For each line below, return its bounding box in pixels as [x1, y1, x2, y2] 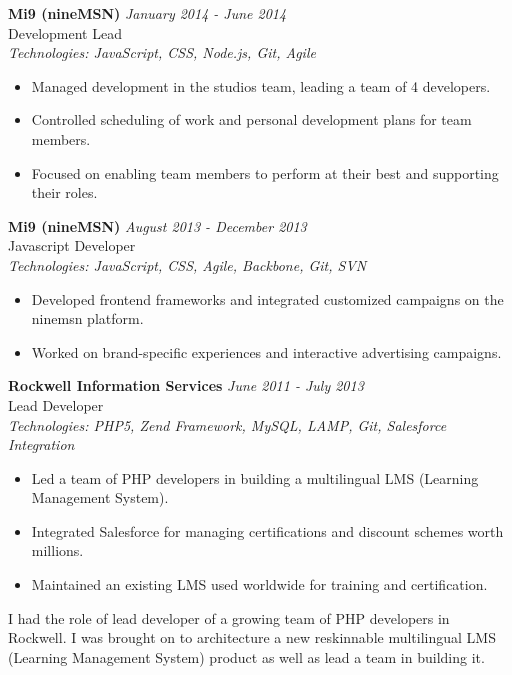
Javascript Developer [8, 235, 136, 256]
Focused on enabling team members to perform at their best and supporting [31, 162, 499, 183]
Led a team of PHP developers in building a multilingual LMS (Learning [31, 467, 479, 488]
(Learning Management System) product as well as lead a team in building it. [8, 646, 485, 667]
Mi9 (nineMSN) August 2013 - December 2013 [8, 215, 307, 236]
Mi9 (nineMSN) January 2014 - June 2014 [8, 3, 287, 23]
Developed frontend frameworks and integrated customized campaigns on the [31, 288, 504, 309]
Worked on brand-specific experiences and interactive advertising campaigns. [31, 341, 502, 362]
